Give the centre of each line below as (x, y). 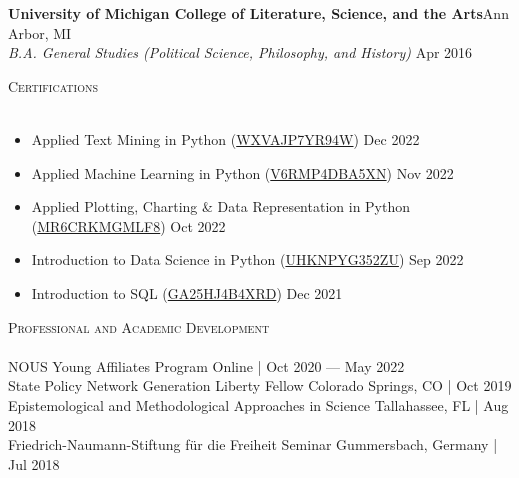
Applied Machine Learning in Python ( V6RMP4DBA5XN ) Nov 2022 (242, 172)
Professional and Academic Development (139, 326)
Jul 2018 (34, 463)
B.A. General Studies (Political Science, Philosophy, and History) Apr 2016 (240, 52)
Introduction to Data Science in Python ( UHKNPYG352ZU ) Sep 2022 (247, 259)
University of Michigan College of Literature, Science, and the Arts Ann (258, 13)
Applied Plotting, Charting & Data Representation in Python (221, 206)
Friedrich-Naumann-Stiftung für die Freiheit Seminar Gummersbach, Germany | (253, 444)
